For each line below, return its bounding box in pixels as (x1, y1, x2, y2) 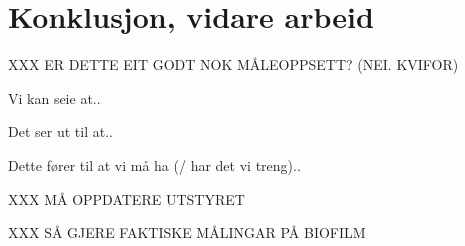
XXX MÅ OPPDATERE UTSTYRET (8, 188, 245, 209)
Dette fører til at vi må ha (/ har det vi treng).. (8, 154, 301, 175)
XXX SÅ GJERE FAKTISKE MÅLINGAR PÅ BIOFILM (8, 222, 366, 243)
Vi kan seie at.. (8, 87, 101, 108)
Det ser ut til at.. (8, 121, 113, 142)
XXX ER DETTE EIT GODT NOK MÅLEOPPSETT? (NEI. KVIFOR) (8, 54, 459, 75)
